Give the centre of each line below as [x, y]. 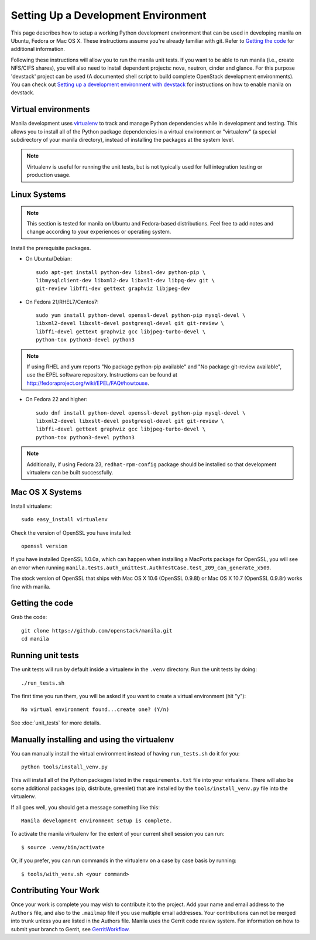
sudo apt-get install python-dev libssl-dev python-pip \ [121, 272]
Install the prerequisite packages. [51, 248]
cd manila [35, 639]
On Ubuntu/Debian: [49, 259]
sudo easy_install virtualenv [65, 519]
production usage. [49, 175]
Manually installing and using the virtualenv [92, 739]
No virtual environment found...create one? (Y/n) [95, 710]
